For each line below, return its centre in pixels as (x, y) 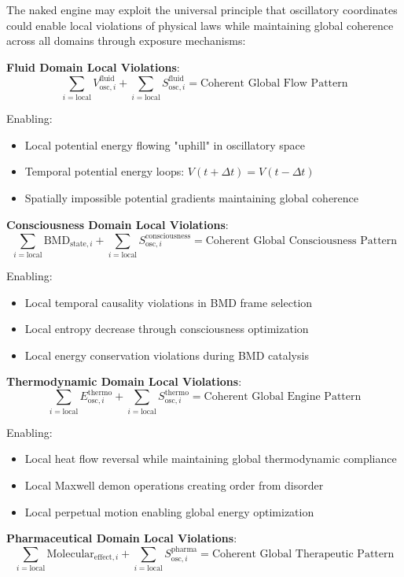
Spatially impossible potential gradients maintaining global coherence (192, 197)
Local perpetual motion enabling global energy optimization (169, 511)
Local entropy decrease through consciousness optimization (167, 329)
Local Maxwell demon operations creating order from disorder (174, 485)
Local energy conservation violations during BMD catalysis (167, 355)
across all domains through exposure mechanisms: (126, 41)
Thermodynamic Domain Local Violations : (124, 381)
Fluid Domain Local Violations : (93, 67)
